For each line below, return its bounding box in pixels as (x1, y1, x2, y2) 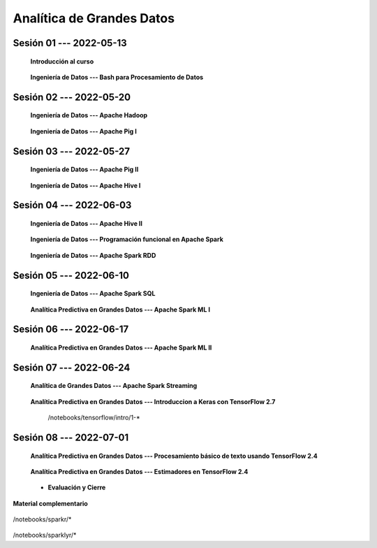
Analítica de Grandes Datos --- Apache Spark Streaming (30, 382, 198, 390)
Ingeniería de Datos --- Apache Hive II (30, 219, 143, 227)
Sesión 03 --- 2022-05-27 (13, 145, 131, 157)
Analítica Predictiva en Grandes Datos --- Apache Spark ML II (30, 343, 212, 352)
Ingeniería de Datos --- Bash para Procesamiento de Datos (30, 73, 204, 81)
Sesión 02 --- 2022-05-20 (13, 91, 131, 103)
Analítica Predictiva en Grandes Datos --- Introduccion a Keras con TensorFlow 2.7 (30, 397, 276, 405)
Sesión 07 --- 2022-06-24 (13, 361, 131, 373)
